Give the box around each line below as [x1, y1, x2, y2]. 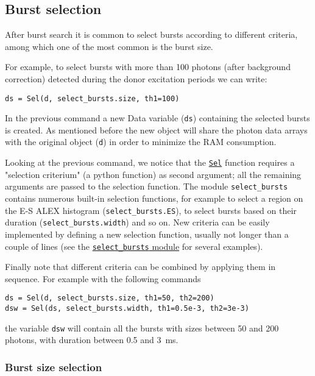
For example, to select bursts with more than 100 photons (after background [5, 60, 291, 73]
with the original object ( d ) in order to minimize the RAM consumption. [5, 135, 277, 148]
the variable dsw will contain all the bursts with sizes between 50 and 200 [5, 321, 279, 334]
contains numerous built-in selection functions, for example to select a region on [5, 192, 303, 205]
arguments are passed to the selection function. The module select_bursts [5, 180, 288, 193]
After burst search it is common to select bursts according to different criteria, [5, 28, 298, 41]
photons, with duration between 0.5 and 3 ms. [5, 333, 179, 346]
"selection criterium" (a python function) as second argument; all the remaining [5, 168, 302, 180]
